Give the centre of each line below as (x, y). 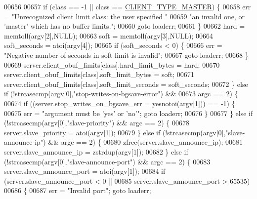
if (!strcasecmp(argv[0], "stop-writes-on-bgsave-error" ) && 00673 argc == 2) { (121, 94)
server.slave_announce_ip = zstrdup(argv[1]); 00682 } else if (96, 151)
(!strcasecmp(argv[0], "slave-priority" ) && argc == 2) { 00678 (97, 123)
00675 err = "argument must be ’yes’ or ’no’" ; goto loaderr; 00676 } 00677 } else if (128, 113)
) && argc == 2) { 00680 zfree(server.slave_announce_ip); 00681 (143, 142)
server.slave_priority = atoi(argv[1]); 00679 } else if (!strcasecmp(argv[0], (115, 132)
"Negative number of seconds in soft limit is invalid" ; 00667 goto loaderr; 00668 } (126, 55)
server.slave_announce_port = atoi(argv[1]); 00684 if (85, 171)
